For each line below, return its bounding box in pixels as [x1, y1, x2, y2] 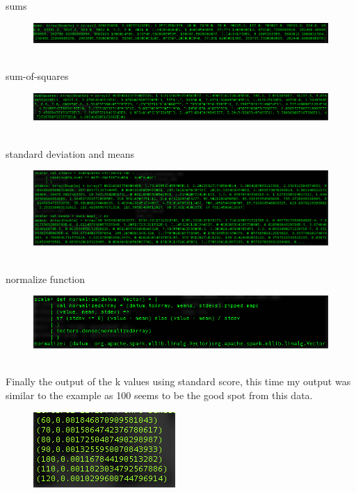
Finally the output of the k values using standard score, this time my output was [6, 374, 351, 389]
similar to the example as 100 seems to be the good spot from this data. [6, 388, 313, 403]
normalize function [6, 271, 86, 286]
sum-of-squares [6, 69, 69, 83]
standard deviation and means [6, 146, 134, 161]
